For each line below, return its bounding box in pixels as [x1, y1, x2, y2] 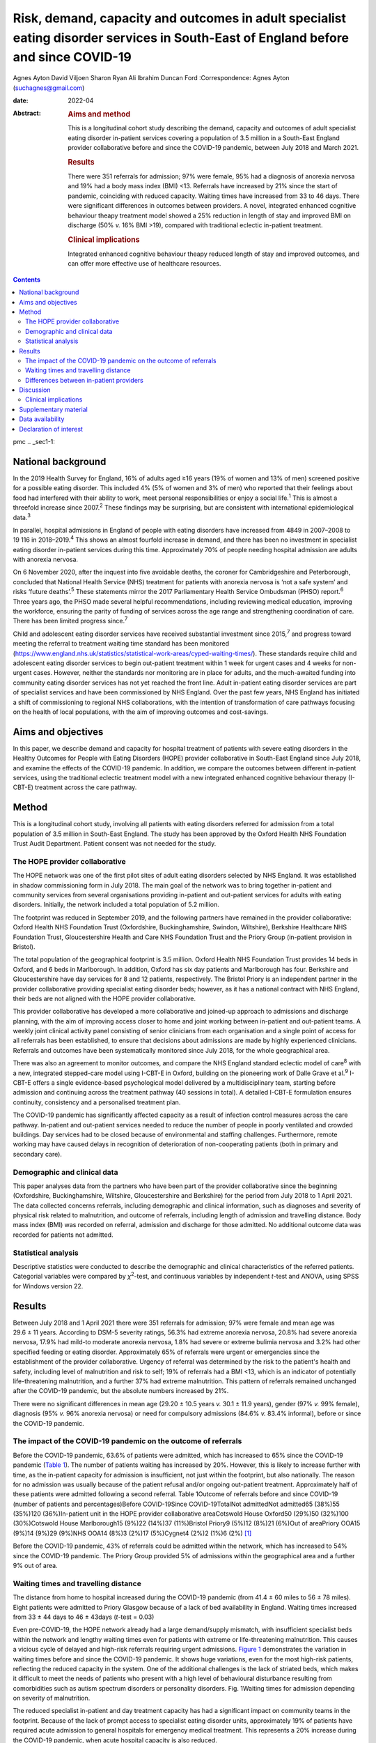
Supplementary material [19, 405, 88, 413]
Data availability [19, 415, 65, 423]
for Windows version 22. [13, 1281, 84, 1290]
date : [13, 96, 29, 105]
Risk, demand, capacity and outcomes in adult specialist [13, 10, 347, 26]
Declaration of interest [19, 425, 84, 433]
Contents [13, 275, 41, 284]
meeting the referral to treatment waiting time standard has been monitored [13, 639, 230, 648]
